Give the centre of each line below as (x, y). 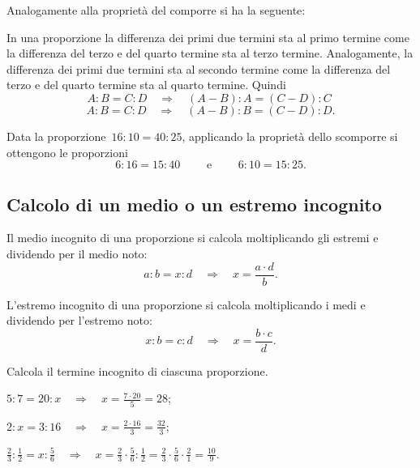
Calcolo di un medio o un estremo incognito (194, 204)
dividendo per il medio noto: (77, 253)
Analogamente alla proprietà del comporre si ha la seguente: (156, 10)
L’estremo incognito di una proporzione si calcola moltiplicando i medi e (186, 304)
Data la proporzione (56, 136)
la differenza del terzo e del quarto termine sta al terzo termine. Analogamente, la (210, 53)
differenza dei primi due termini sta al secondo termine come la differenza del (199, 68)
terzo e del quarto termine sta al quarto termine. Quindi (146, 85)
